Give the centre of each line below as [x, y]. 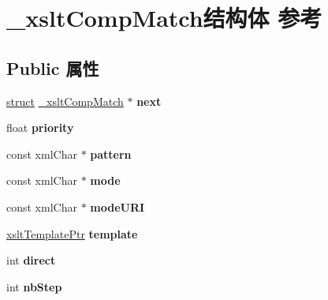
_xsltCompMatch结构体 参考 [164, 18]
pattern [111, 154]
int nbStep [34, 286]
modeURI [117, 206]
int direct [31, 260]
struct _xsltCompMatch [65, 101]
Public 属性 [53, 67]
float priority [40, 127]
